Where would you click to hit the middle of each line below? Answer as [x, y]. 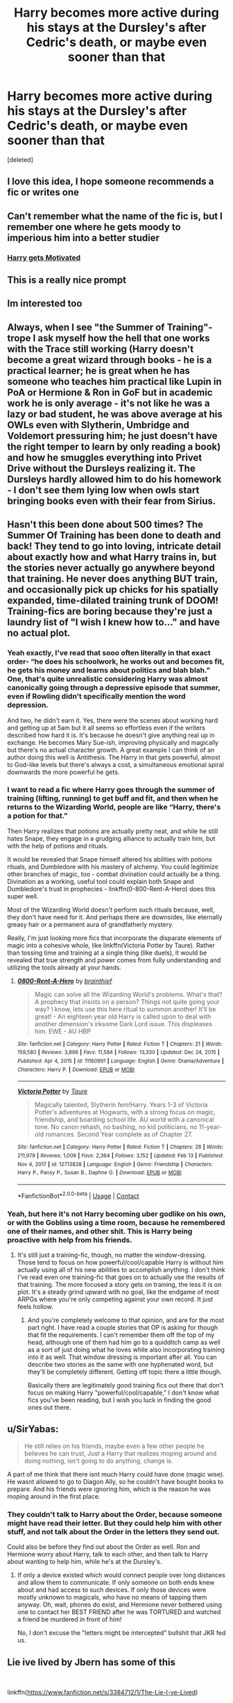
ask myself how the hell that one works [124, 338]
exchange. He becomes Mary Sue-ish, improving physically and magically [113, 742]
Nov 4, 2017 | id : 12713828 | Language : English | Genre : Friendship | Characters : [115, 1164]
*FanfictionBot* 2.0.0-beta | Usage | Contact [78, 1195]
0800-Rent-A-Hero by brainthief [64, 980]
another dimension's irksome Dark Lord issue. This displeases [123, 1023]
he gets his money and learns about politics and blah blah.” [109, 670]
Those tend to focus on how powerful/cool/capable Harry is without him [120, 1262]
